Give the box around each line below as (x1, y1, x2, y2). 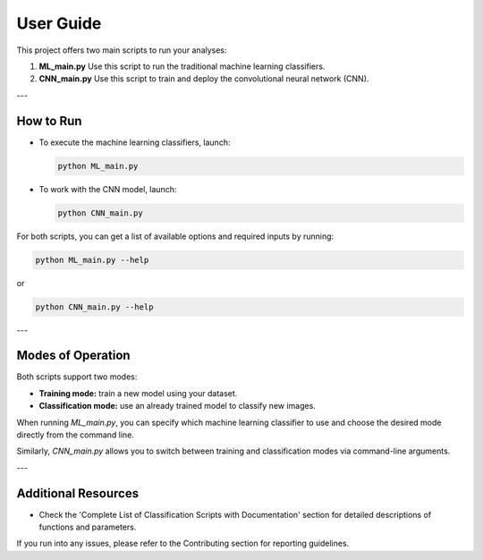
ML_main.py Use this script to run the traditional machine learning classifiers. (38, 61, 326, 72)
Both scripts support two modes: (16, 371, 138, 382)
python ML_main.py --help (35, 255, 149, 265)
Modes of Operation (16, 348, 131, 363)
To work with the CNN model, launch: (38, 183, 177, 194)
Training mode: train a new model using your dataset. (38, 387, 238, 398)
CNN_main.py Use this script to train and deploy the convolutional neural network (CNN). (38, 73, 369, 84)
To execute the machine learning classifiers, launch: (38, 137, 231, 148)
